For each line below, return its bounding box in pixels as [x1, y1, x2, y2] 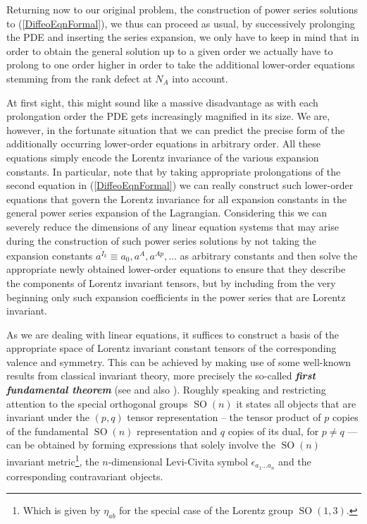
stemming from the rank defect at [6, 71, 152, 85]
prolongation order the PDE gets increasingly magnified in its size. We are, [6, 109, 330, 123]
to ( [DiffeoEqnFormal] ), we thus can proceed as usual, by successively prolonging [6, 16, 355, 30]
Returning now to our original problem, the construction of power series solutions [6, 2, 359, 16]
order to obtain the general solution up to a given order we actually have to [6, 43, 333, 58]
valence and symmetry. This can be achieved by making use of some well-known [6, 354, 352, 369]
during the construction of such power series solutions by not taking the [6, 233, 317, 248]
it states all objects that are [236, 396, 356, 410]
